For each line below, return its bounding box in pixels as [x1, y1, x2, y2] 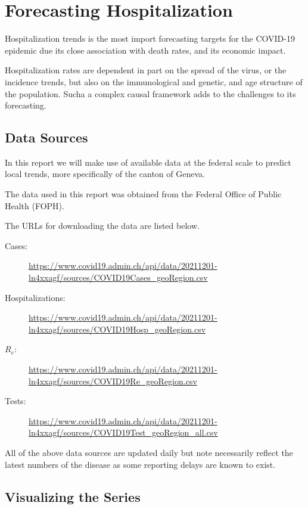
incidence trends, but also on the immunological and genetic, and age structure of [5, 75, 303, 88]
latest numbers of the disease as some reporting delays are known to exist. [5, 458, 276, 470]
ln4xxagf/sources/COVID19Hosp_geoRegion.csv [29, 322, 206, 335]
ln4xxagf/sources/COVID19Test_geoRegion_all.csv [29, 426, 218, 439]
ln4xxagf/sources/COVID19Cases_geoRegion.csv [29, 271, 208, 284]
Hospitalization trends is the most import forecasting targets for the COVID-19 [5, 32, 295, 45]
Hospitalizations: [5, 291, 66, 303]
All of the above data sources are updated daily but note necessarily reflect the [5, 446, 293, 458]
